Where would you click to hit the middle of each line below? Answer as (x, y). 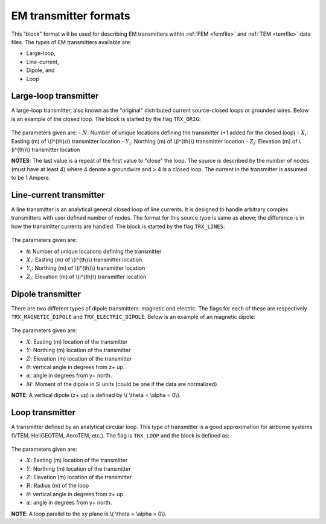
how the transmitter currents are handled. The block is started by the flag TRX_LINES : (118, 226)
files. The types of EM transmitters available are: (72, 42)
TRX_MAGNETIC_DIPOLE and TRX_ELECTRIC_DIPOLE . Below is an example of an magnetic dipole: (133, 317)
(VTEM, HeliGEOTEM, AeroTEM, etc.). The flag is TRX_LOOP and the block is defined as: (120, 435)
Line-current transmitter (58, 195)
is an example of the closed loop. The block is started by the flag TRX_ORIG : (106, 119)
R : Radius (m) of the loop (58, 486)
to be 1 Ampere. (31, 178)
